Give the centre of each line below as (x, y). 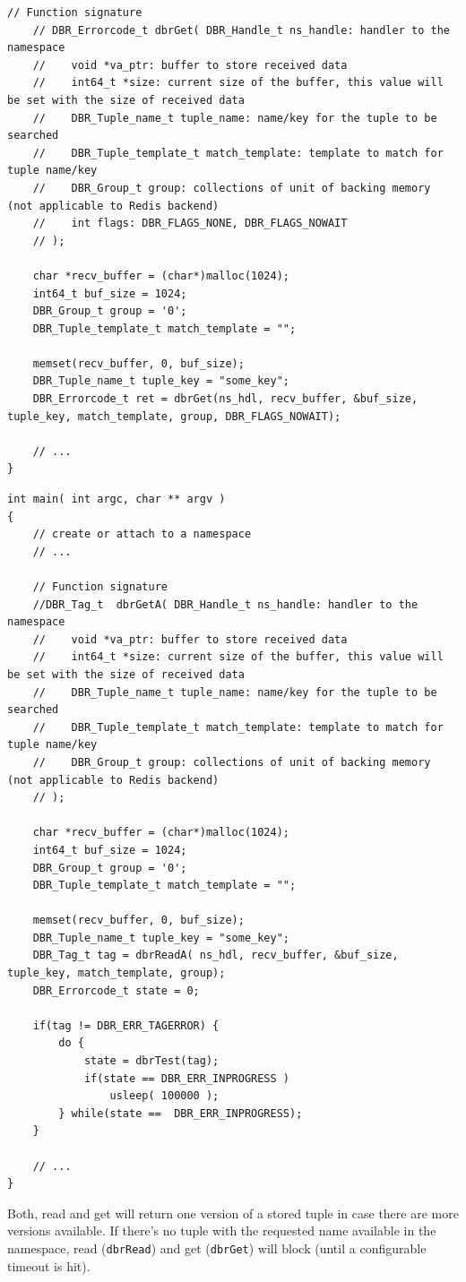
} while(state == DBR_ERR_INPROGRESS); (181, 1113)
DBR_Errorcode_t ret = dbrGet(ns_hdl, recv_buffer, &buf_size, (225, 399)
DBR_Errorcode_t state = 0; (116, 990)
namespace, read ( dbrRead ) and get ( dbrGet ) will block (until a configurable (217, 1248)
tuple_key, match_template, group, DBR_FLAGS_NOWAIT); (174, 416)
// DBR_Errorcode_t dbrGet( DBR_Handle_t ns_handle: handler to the (241, 30)
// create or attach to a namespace (142, 534)
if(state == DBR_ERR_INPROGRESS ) (186, 1078)
